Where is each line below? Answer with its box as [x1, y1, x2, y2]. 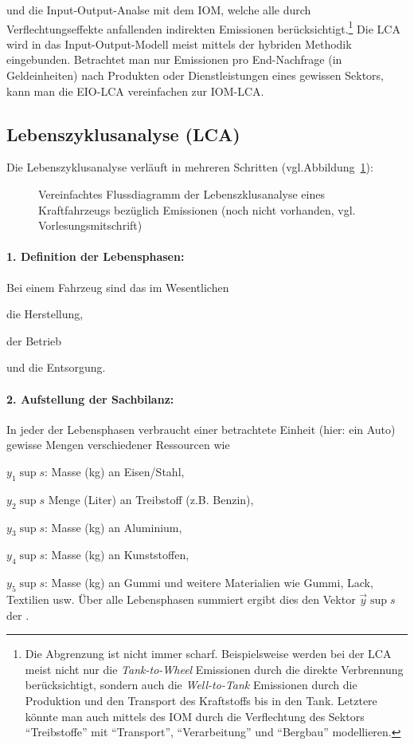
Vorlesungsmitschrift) [38, 217, 143, 234]
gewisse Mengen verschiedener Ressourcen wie [6, 436, 230, 453]
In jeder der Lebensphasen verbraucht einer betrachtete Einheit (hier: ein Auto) [6, 420, 396, 437]
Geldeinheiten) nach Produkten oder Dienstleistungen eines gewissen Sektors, [6, 67, 384, 84]
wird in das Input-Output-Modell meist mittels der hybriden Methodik [6, 35, 352, 52]
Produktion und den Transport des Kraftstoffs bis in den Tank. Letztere [25, 692, 377, 708]
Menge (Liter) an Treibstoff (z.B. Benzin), [48, 491, 254, 507]
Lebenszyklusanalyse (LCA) [6, 121, 240, 146]
